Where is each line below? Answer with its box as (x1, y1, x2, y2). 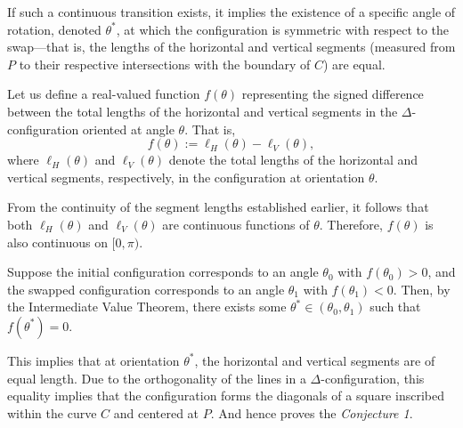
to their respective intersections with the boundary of (19, 54, 311, 73)
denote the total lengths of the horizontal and (168, 150, 418, 169)
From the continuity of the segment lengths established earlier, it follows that (7, 198, 429, 216)
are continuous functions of (162, 214, 310, 233)
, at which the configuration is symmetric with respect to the (116, 20, 450, 38)
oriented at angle (82, 119, 175, 138)
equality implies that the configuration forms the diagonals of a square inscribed (7, 386, 444, 405)
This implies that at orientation (7, 351, 180, 369)
